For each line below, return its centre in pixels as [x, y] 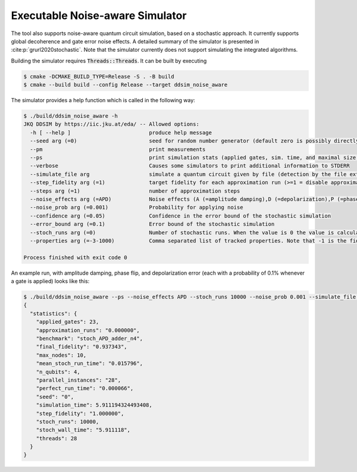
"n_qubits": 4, [58, 372]
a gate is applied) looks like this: [50, 281]
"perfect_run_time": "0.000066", [85, 388]
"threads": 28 [57, 438]
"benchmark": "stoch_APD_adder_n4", [89, 339]
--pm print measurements [118, 149]
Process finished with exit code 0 [75, 257]
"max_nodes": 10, [61, 355]
